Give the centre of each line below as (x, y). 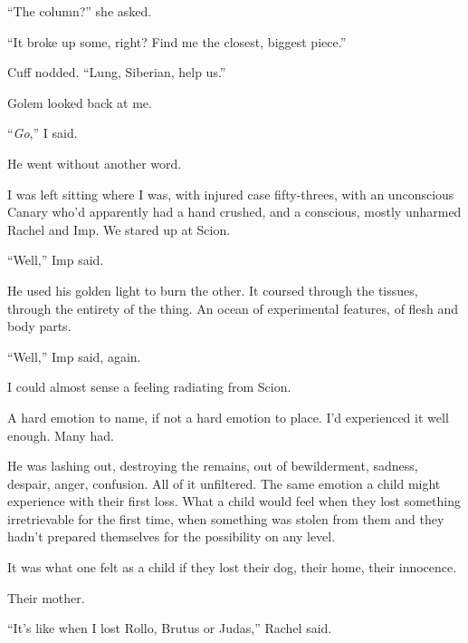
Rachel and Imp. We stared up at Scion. (119, 229)
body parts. (39, 326)
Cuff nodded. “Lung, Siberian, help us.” (117, 72)
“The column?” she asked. (80, 11)
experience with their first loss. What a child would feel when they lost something (234, 501)
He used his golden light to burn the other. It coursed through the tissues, (213, 290)
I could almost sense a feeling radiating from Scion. (149, 387)
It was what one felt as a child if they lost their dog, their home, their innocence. (232, 567)
